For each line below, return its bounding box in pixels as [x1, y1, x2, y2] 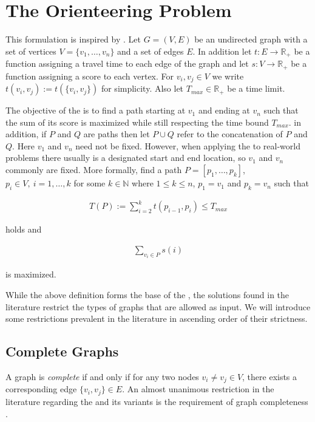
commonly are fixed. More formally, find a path [5, 163, 182, 176]
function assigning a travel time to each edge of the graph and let [5, 57, 249, 70]
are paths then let [83, 128, 150, 140]
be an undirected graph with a [194, 33, 308, 46]
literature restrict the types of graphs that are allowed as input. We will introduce [5, 300, 311, 313]
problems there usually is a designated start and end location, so [5, 151, 246, 164]
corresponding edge [5, 383, 77, 395]
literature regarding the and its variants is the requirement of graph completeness [5, 395, 308, 407]
